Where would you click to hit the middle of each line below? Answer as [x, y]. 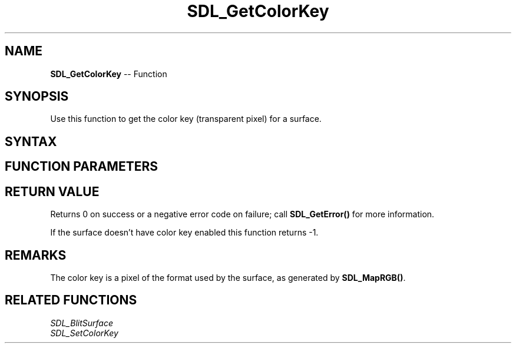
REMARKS [36, 255]
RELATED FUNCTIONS [71, 300]
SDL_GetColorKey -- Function [109, 74]
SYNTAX [31, 141]
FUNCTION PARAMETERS [81, 167]
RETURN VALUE [52, 191]
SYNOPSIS [37, 97]
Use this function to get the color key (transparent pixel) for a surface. [186, 119]
